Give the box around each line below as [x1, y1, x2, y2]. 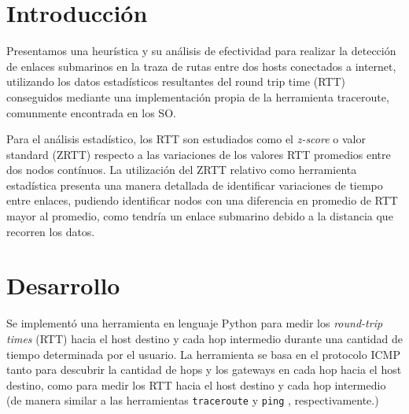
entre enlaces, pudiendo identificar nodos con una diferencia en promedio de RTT [6, 192, 398, 209]
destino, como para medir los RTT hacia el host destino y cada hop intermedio [6, 376, 386, 393]
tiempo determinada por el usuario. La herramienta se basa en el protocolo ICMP [6, 346, 400, 362]
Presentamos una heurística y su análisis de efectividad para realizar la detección [6, 43, 396, 59]
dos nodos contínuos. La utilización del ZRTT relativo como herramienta [6, 161, 357, 178]
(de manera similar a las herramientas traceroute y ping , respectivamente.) [6, 392, 379, 408]
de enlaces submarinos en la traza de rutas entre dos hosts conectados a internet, [6, 57, 396, 74]
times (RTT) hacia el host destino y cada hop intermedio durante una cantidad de [6, 330, 403, 346]
